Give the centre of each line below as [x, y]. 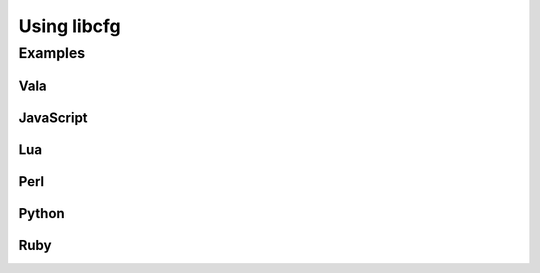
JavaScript [53, 117]
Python [41, 213]
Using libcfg [70, 26]
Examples [52, 53]
